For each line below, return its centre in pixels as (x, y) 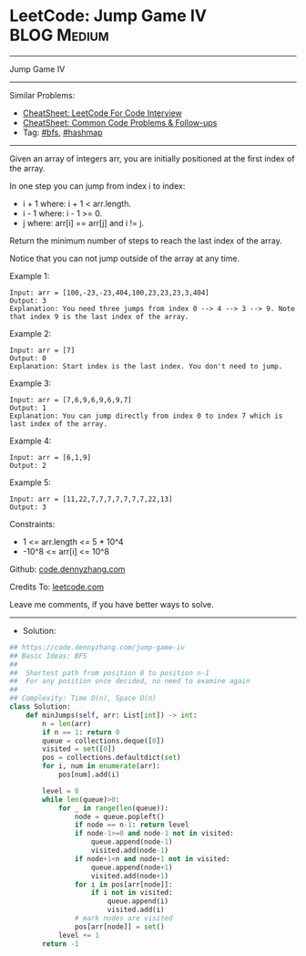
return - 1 (61, 944)
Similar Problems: (42, 95)
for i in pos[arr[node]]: (123, 884)
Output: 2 (28, 465)
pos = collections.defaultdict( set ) (112, 758)
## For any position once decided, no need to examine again (130, 681)
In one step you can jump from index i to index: (97, 186)
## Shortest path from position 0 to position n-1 (109, 673)
